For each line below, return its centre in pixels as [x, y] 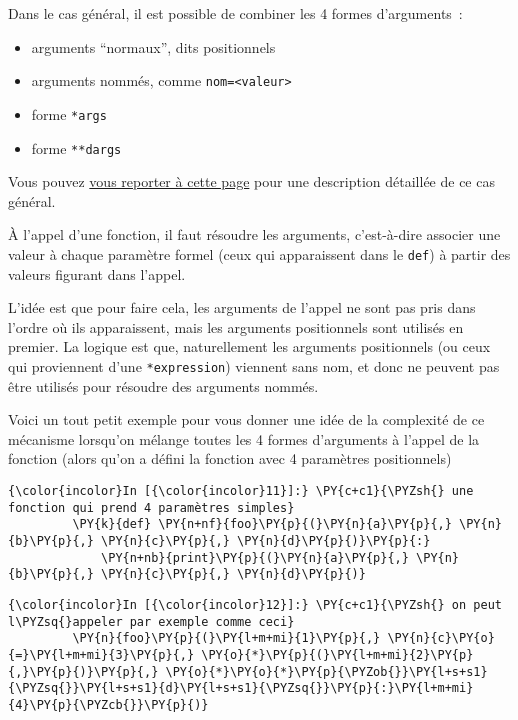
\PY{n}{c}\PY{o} [441, 638]
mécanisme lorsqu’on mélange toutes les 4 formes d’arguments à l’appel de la [244, 438]
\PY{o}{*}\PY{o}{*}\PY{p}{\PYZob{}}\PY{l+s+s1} [326, 671]
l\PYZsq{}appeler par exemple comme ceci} [151, 621]
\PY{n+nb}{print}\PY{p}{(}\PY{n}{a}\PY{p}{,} [255, 557]
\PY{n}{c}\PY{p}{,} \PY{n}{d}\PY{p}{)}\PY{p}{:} [266, 540]
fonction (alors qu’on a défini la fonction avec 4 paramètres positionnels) [230, 458]
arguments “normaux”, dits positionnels [153, 46]
